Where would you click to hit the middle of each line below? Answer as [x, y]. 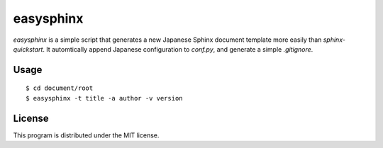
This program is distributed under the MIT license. [86, 135]
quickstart [28, 49]
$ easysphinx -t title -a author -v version [105, 98]
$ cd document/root [60, 88]
